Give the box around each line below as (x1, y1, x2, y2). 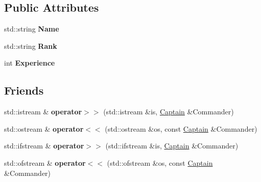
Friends (4, 82, 44, 98)
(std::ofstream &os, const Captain (107, 157, 213, 168)
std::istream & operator (4, 106, 82, 117)
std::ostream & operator (4, 123, 84, 134)
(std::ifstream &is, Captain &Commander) (105, 140, 239, 151)
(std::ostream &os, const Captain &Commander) (105, 123, 257, 134)
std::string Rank (4, 40, 57, 51)
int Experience (4, 57, 55, 68)
